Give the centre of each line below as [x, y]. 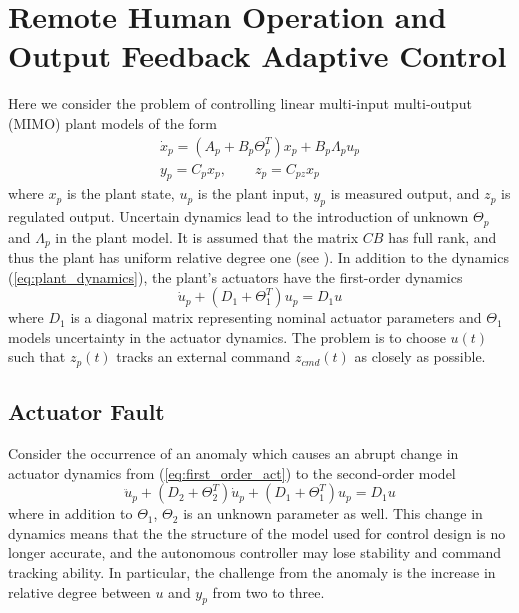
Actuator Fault [86, 411]
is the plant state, [120, 193]
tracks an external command [203, 356]
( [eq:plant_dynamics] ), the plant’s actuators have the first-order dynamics [235, 276]
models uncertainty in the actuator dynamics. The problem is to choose [227, 336]
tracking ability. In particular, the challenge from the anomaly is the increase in [252, 572]
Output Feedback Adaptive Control [257, 55]
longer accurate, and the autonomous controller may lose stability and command [255, 552]
